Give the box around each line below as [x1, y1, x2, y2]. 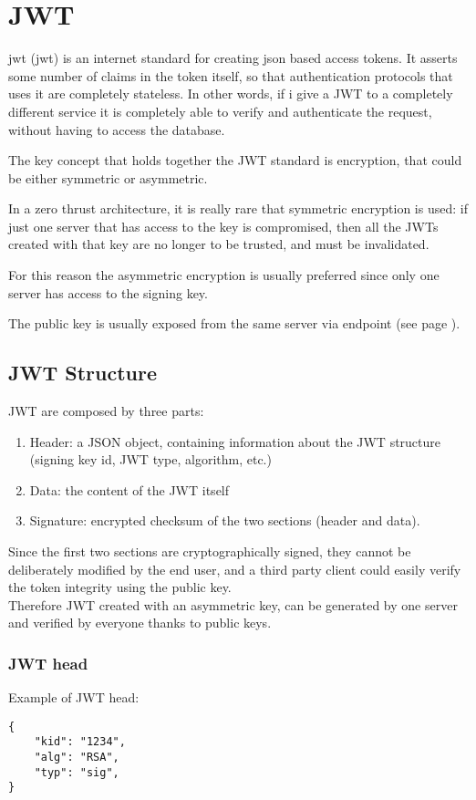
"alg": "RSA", [34, 751, 119, 764]
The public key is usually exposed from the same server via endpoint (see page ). [8, 314, 460, 333]
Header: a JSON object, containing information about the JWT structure [29, 431, 441, 451]
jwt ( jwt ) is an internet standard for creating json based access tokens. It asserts [8, 48, 458, 68]
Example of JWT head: [8, 688, 140, 707]
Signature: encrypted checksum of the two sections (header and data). [29, 511, 420, 530]
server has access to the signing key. [8, 283, 208, 302]
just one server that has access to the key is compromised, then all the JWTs [8, 216, 439, 235]
